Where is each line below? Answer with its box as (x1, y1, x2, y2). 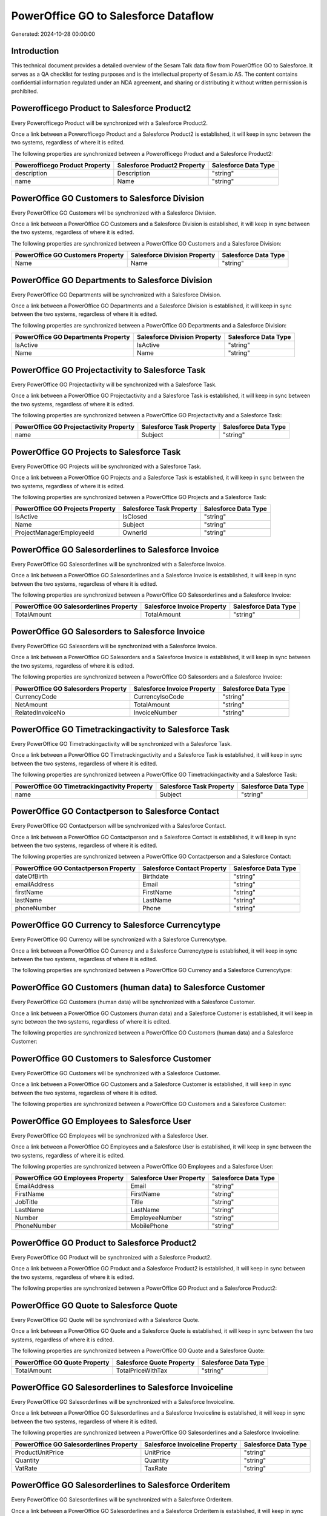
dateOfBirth (15, 872, 48, 880)
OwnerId (122, 528, 148, 537)
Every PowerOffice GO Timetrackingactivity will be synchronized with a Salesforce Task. (11, 740, 233, 748)
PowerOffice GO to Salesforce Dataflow (11, 9, 214, 22)
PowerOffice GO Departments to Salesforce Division (11, 275, 213, 285)
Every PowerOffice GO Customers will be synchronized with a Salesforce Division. (11, 209, 217, 216)
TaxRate (144, 1464, 168, 1472)
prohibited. (11, 87, 39, 95)
